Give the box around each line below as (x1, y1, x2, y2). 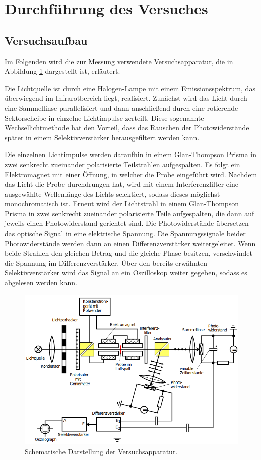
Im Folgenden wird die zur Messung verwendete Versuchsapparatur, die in (5, 56, 233, 66)
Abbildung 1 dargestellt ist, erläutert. (5, 66, 120, 76)
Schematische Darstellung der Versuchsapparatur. (25, 446, 178, 456)
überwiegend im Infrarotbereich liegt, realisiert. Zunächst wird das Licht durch (5, 93, 247, 103)
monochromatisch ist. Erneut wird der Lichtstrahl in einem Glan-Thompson (5, 198, 239, 209)
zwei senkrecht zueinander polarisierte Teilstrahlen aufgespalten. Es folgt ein (5, 159, 240, 169)
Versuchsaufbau (5, 32, 88, 48)
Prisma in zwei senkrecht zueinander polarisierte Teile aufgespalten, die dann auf (5, 208, 254, 218)
